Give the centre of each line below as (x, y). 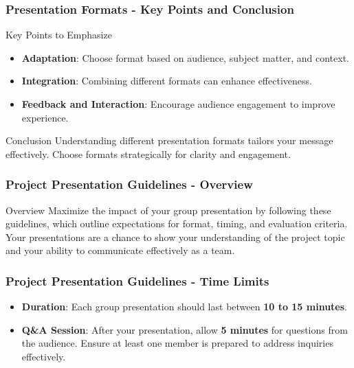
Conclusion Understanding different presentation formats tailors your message (169, 140)
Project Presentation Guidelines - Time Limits (137, 280)
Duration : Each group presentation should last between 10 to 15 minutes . (185, 307)
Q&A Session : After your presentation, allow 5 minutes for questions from (185, 329)
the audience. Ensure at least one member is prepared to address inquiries (177, 343)
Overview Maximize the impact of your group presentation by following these (168, 210)
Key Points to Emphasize (59, 35)
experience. (45, 117)
